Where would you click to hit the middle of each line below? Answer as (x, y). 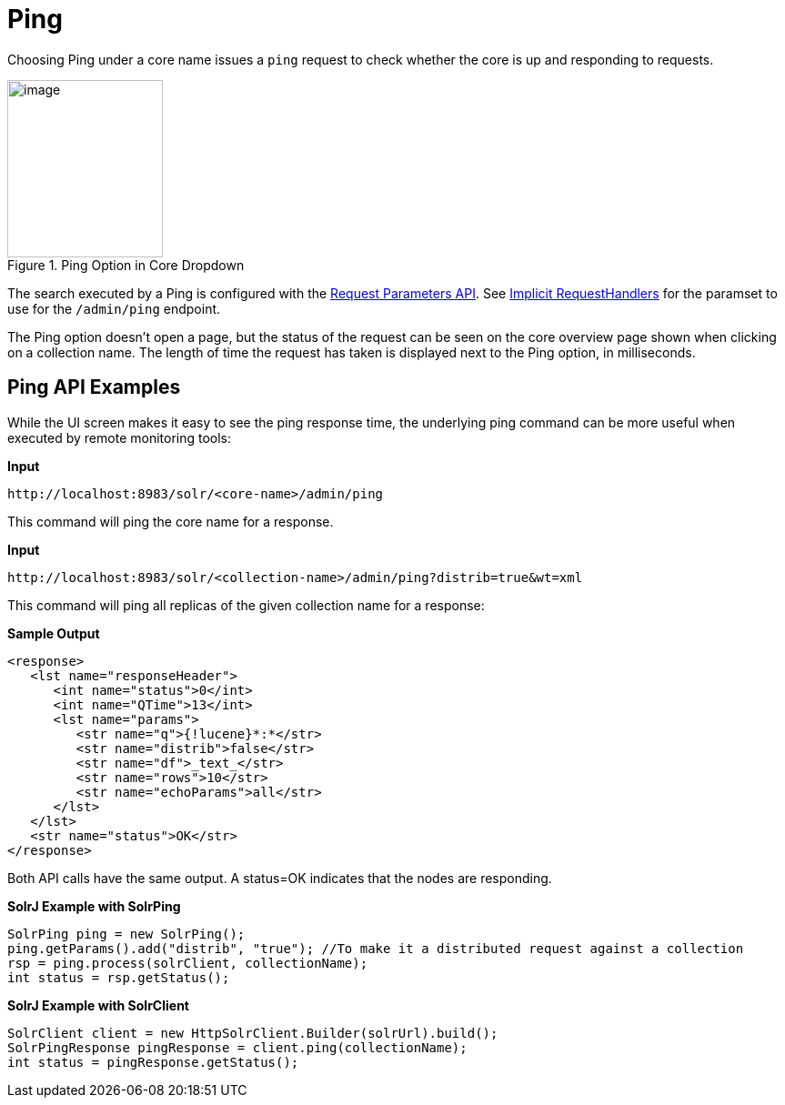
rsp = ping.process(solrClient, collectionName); (188, 963)
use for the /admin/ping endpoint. (114, 308)
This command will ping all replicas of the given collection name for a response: (246, 605)
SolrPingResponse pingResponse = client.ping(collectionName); (237, 1047)
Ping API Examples (94, 387)
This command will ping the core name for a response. (171, 521)
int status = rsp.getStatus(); (119, 977)
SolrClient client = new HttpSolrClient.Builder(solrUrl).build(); (253, 1033)
